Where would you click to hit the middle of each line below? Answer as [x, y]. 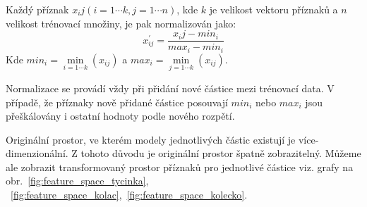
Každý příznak [37, 9]
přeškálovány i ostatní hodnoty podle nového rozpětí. [120, 116]
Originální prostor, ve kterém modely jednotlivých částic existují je [151, 139]
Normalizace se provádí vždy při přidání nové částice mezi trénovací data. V [170, 88]
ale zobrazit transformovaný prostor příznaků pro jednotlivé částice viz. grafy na [180, 167]
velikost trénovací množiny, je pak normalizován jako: [121, 23]
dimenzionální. [37, 153]
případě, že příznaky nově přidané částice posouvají [117, 102]
